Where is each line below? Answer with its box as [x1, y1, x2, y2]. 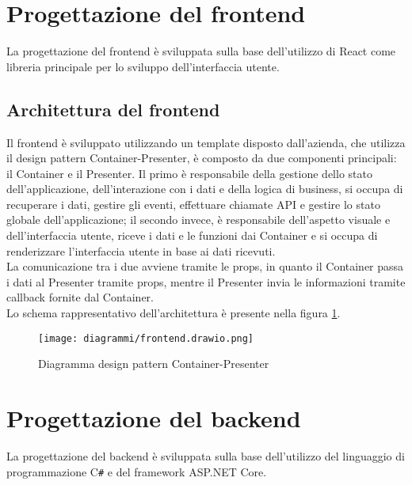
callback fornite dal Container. [6, 289, 154, 305]
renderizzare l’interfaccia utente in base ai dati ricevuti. [6, 242, 276, 259]
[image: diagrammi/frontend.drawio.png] [38, 332, 254, 344]
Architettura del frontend [6, 97, 220, 121]
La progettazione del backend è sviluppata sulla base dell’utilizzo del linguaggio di [6, 448, 405, 464]
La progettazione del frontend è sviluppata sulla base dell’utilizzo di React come [6, 43, 396, 59]
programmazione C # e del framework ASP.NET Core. [6, 463, 267, 479]
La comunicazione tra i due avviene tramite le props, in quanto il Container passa [6, 258, 404, 275]
